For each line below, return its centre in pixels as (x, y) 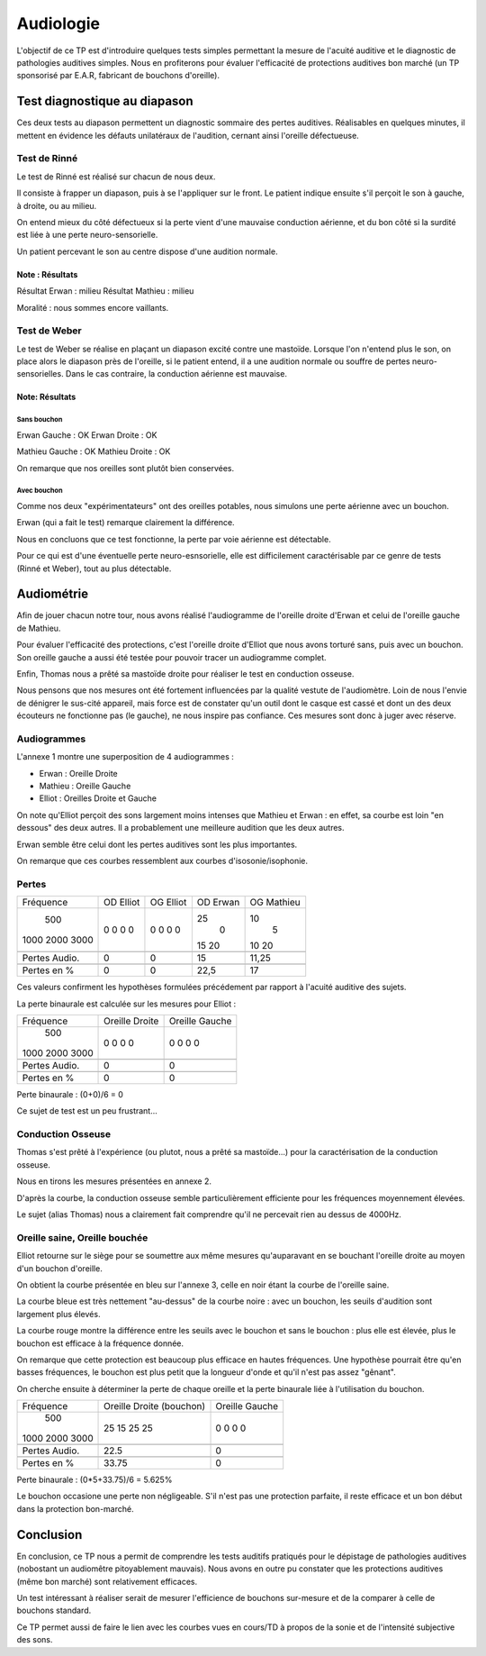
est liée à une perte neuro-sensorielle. (87, 235)
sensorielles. (40, 374)
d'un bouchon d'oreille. (59, 1268)
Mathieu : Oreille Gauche (85, 786)
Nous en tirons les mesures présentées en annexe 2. (114, 1181)
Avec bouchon (40, 491)
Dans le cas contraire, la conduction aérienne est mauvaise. (176, 374)
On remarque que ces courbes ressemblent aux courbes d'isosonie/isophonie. (162, 861)
